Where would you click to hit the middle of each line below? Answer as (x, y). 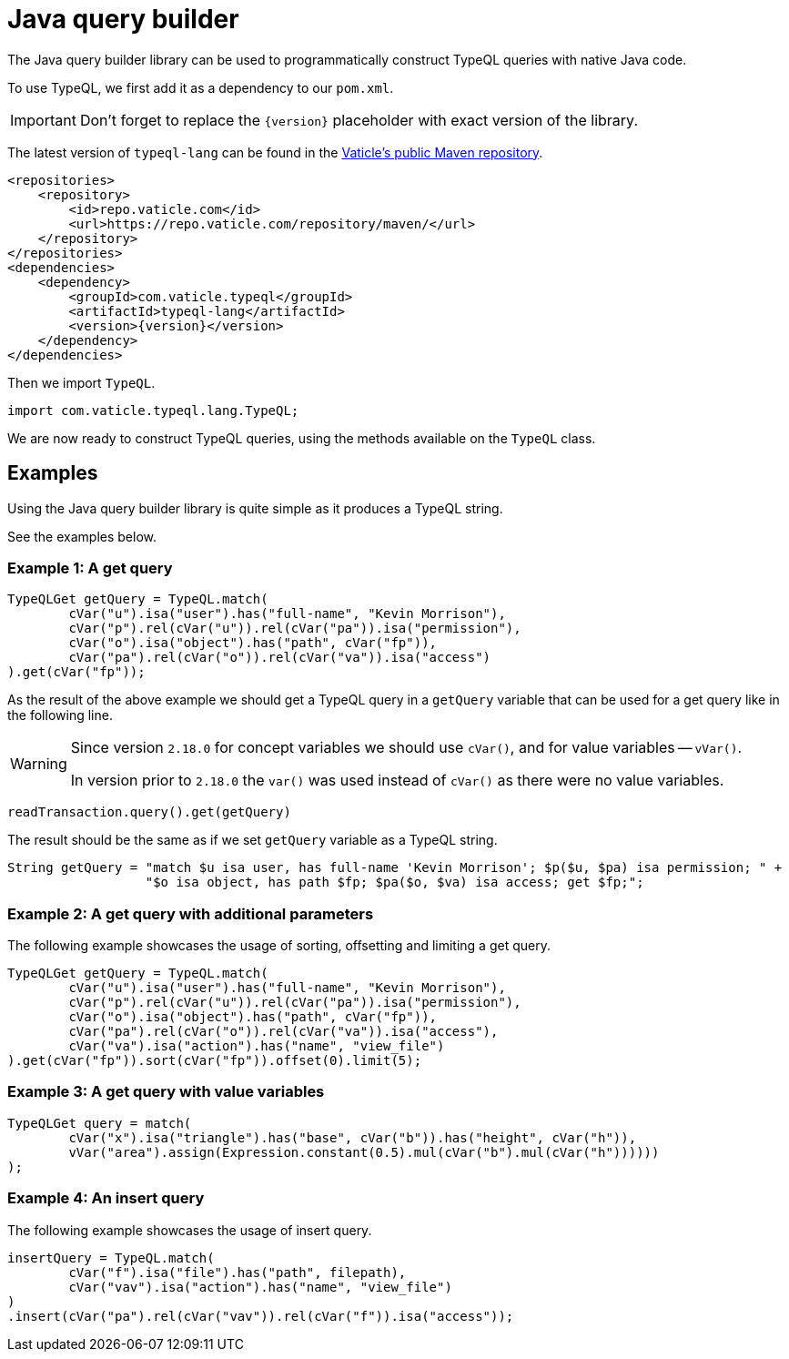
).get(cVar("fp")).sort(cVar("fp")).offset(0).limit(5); (215, 1061)
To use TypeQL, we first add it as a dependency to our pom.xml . (201, 87)
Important (43, 120)
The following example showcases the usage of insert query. (190, 1230)
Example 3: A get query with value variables (166, 1092)
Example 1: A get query (90, 568)
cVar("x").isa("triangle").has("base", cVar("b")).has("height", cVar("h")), (353, 1137)
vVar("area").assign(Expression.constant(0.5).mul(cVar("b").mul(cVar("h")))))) (364, 1152)
